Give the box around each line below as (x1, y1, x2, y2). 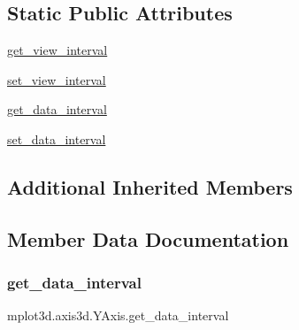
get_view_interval (7, 41, 108, 59)
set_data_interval (7, 129, 106, 148)
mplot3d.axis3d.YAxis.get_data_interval (7, 306, 229, 325)
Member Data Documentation (7, 225, 289, 252)
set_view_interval (7, 70, 106, 88)
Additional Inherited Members (7, 173, 293, 200)
